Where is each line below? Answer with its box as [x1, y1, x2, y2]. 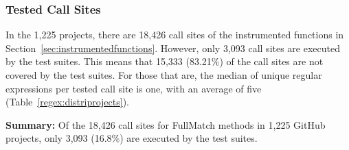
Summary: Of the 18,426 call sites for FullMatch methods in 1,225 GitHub [5, 117, 326, 132]
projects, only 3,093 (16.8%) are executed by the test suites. [5, 131, 258, 145]
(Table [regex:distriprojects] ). [5, 95, 129, 109]
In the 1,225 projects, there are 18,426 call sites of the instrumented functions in [5, 27, 344, 42]
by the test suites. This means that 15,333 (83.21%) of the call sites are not [5, 54, 324, 68]
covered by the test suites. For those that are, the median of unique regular [5, 68, 322, 82]
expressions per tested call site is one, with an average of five [5, 81, 262, 95]
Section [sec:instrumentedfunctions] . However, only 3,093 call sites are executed [5, 40, 340, 55]
